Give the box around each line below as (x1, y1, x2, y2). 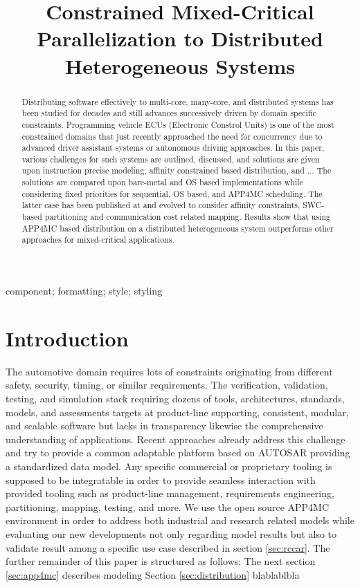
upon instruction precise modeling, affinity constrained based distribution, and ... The (21, 165, 332, 176)
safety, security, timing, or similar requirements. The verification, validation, (6, 378, 328, 392)
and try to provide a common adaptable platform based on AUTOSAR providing (6, 445, 350, 460)
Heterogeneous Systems (65, 51, 295, 80)
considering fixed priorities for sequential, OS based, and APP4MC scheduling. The (21, 187, 323, 199)
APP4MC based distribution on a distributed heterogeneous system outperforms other (21, 222, 334, 234)
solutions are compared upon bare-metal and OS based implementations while (21, 176, 303, 188)
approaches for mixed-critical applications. (21, 234, 174, 245)
